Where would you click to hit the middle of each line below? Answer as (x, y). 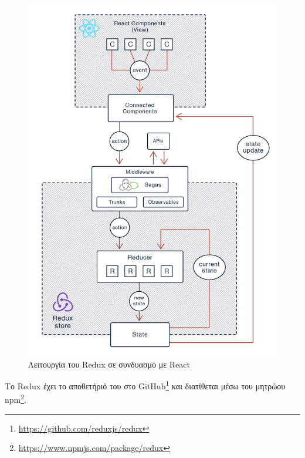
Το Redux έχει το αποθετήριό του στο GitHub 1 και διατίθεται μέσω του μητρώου (145, 385)
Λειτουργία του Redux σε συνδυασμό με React (109, 364)
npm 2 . (16, 399)
